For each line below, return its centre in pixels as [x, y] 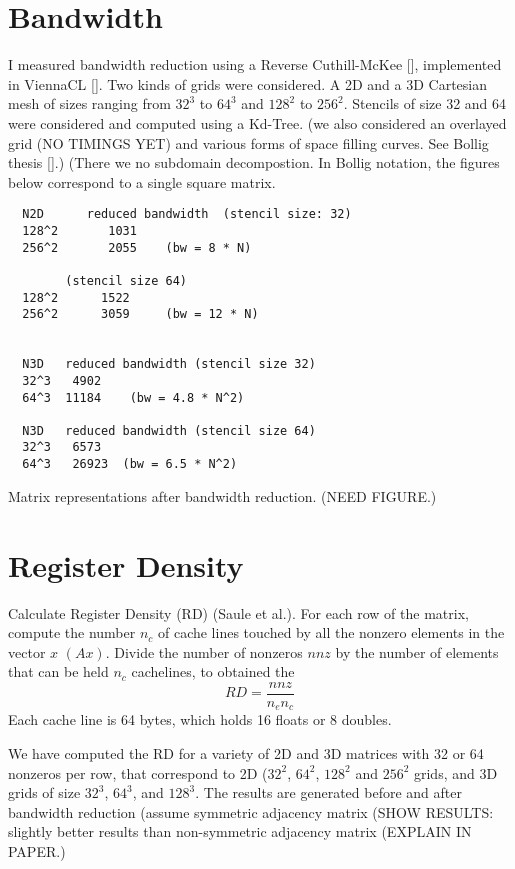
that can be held [58, 671]
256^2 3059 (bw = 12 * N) [140, 314]
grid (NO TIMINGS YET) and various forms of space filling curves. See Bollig [248, 142]
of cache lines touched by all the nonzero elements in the [331, 632]
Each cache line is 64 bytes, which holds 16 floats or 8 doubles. [200, 719]
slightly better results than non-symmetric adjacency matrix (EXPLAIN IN [240, 831]
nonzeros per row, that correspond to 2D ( [138, 772]
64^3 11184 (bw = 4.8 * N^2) [133, 397]
